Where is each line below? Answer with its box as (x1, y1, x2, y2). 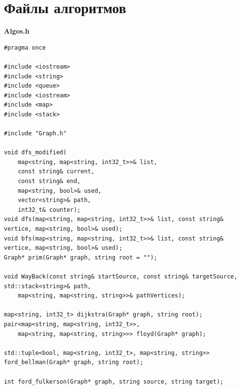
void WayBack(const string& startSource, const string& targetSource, (4, 273, 238, 280)
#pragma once (4, 44, 46, 51)
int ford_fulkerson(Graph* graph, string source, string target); (4, 378, 224, 385)
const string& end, (18, 178, 81, 185)
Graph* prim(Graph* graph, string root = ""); (4, 254, 157, 261)
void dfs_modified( (4, 149, 67, 156)
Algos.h (4, 26, 30, 36)
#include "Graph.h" (4, 130, 67, 137)
